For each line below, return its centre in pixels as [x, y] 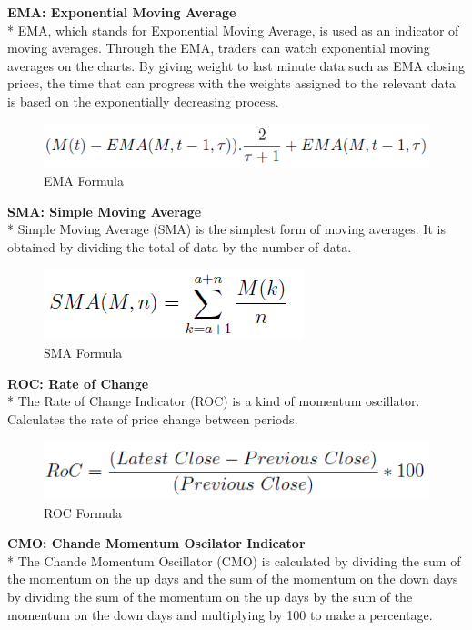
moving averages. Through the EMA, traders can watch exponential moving [219, 48]
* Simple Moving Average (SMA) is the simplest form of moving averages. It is [226, 229]
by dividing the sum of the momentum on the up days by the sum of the [210, 596]
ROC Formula [83, 512]
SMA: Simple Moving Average [105, 211]
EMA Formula [84, 181]
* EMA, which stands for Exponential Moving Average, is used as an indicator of [233, 30]
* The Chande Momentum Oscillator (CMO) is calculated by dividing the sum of [234, 560]
